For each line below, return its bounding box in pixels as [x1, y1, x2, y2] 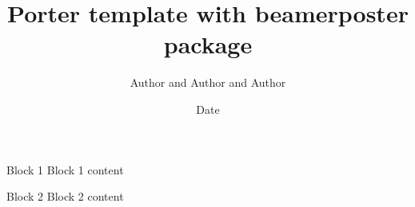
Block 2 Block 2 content [6, 188, 124, 205]
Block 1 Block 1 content [6, 161, 124, 178]
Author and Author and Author [130, 74, 286, 91]
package [163, 28, 253, 61]
